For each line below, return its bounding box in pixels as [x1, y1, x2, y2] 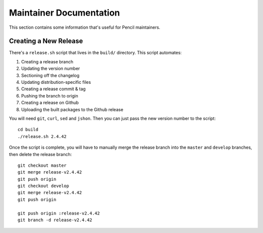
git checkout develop [18, 183, 69, 189]
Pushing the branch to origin [21, 93, 78, 98]
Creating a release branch [21, 58, 74, 64]
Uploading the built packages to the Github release [21, 106, 124, 112]
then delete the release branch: [9, 151, 72, 157]
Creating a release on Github [21, 100, 79, 106]
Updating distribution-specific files [21, 79, 91, 85]
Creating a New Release [9, 37, 83, 45]
